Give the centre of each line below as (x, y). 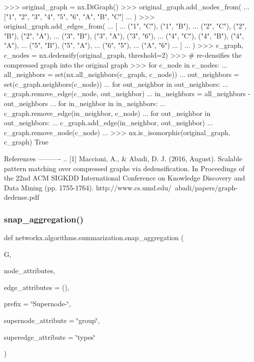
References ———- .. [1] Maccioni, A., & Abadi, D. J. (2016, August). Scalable (123, 158)
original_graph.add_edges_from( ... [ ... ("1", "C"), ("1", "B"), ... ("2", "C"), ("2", (125, 26)
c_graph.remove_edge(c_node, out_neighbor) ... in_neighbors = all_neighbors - (127, 93)
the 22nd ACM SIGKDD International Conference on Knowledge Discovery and (125, 178)
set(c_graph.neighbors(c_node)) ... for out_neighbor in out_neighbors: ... (116, 84)
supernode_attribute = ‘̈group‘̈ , (52, 320)
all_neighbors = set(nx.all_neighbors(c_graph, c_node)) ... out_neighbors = (122, 74)
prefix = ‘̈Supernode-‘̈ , (37, 304)
